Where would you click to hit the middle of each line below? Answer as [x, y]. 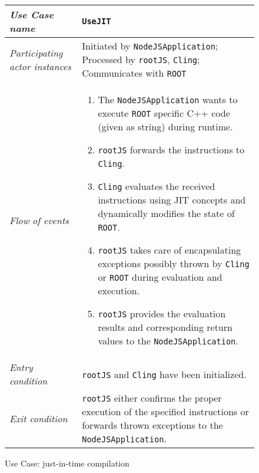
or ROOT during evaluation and [160, 277]
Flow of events [39, 220]
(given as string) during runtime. [165, 127]
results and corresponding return [165, 327]
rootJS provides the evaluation [162, 313]
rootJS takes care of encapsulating [170, 250]
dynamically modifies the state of [166, 213]
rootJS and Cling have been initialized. [164, 374]
